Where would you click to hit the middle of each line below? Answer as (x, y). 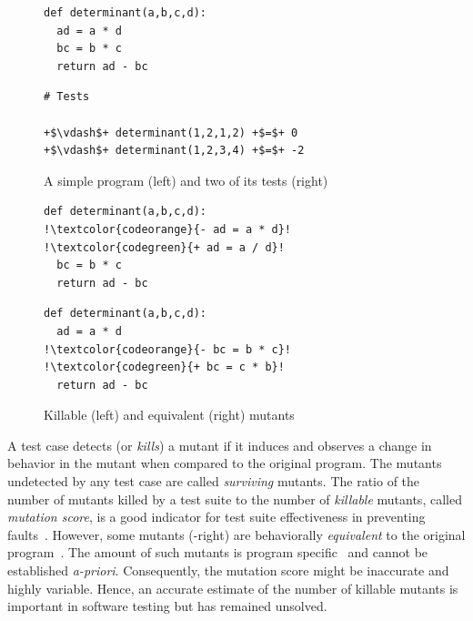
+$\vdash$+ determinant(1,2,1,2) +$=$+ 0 (171, 132)
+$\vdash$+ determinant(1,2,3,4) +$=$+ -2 (174, 151)
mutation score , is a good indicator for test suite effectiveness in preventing (216, 517)
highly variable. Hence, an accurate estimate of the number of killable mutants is (233, 588)
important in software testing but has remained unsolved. (167, 606)
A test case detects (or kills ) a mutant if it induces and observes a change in (220, 445)
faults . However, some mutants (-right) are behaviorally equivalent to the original (236, 534)
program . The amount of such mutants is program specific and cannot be (218, 552)
